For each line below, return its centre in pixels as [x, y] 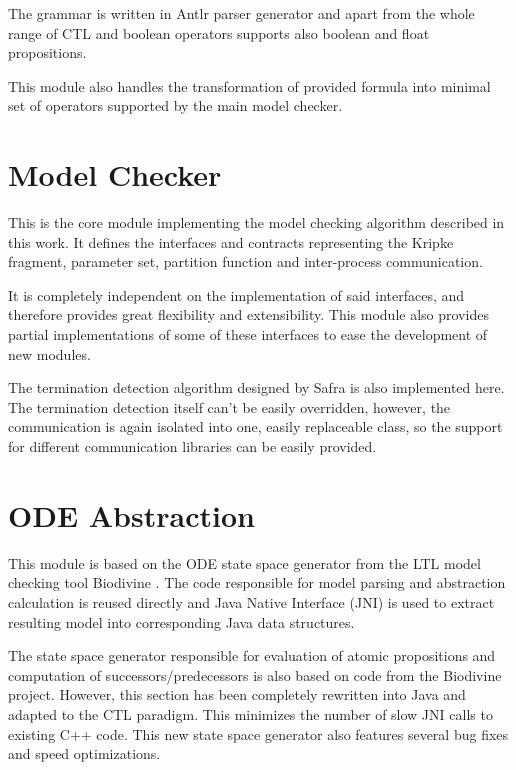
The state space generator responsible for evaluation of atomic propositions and [252, 655]
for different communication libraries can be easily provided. [192, 446]
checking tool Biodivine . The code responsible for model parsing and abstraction [257, 582]
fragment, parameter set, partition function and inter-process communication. [245, 261]
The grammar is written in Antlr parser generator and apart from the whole [241, 13]
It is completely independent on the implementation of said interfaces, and [236, 294]
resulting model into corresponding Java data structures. [181, 621]
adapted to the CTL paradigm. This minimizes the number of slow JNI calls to [250, 713]
